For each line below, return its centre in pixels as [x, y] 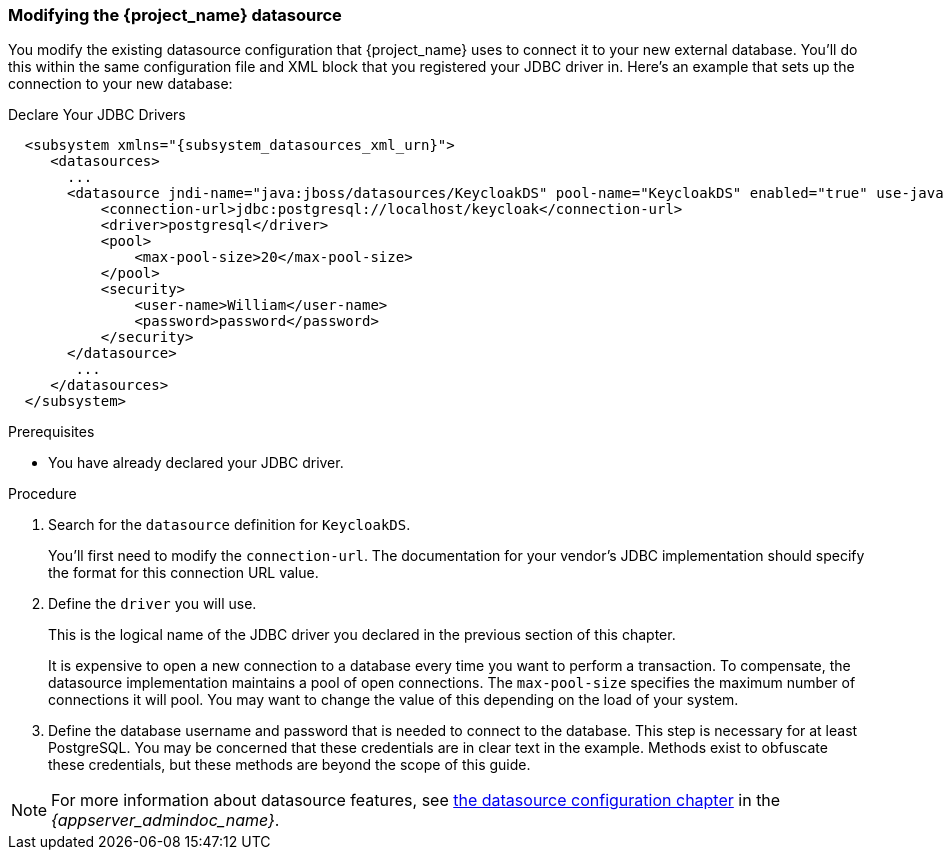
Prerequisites [51, 432]
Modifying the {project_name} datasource [175, 15]
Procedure [42, 494]
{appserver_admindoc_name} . [165, 820]
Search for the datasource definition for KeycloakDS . [229, 525]
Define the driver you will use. [152, 604]
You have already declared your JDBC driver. [196, 463]
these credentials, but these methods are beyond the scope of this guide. [289, 765]
